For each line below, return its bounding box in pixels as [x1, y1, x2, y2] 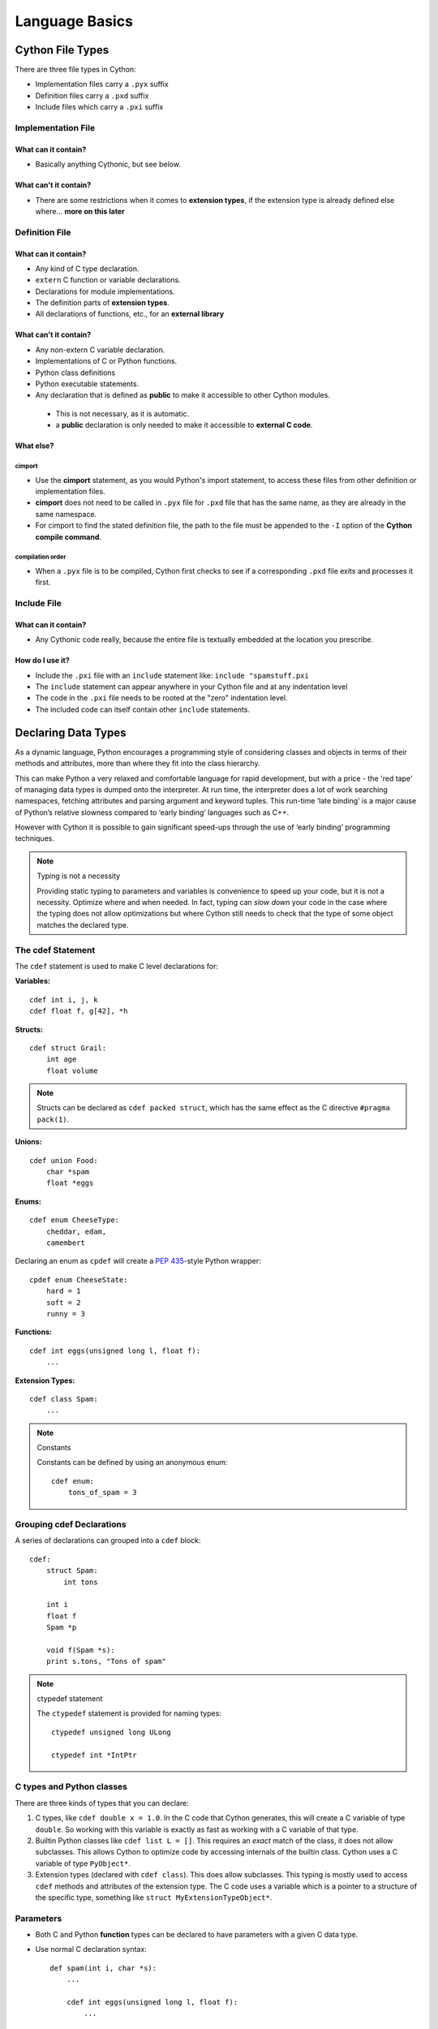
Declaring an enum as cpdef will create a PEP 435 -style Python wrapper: [15, 1256, 261, 1266]
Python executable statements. [35, 379, 140, 389]
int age [45, 1055, 77, 1064]
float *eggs [45, 1178, 94, 1188]
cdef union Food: [29, 1156, 98, 1165]
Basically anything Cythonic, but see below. [35, 159, 182, 170]
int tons [63, 1577, 98, 1587]
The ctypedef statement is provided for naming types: [36, 1708, 222, 1718]
